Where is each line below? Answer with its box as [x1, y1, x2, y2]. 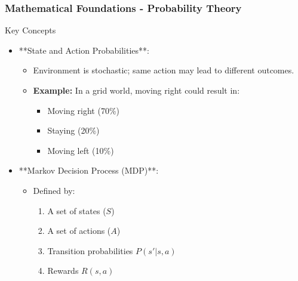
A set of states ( [47, 204, 106, 217]
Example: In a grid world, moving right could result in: [33, 84, 240, 96]
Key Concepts [5, 24, 56, 36]
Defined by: [33, 184, 75, 196]
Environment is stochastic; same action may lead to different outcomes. [33, 64, 294, 76]
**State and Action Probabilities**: [19, 44, 149, 56]
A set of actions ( [47, 224, 111, 237]
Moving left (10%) [47, 144, 114, 156]
